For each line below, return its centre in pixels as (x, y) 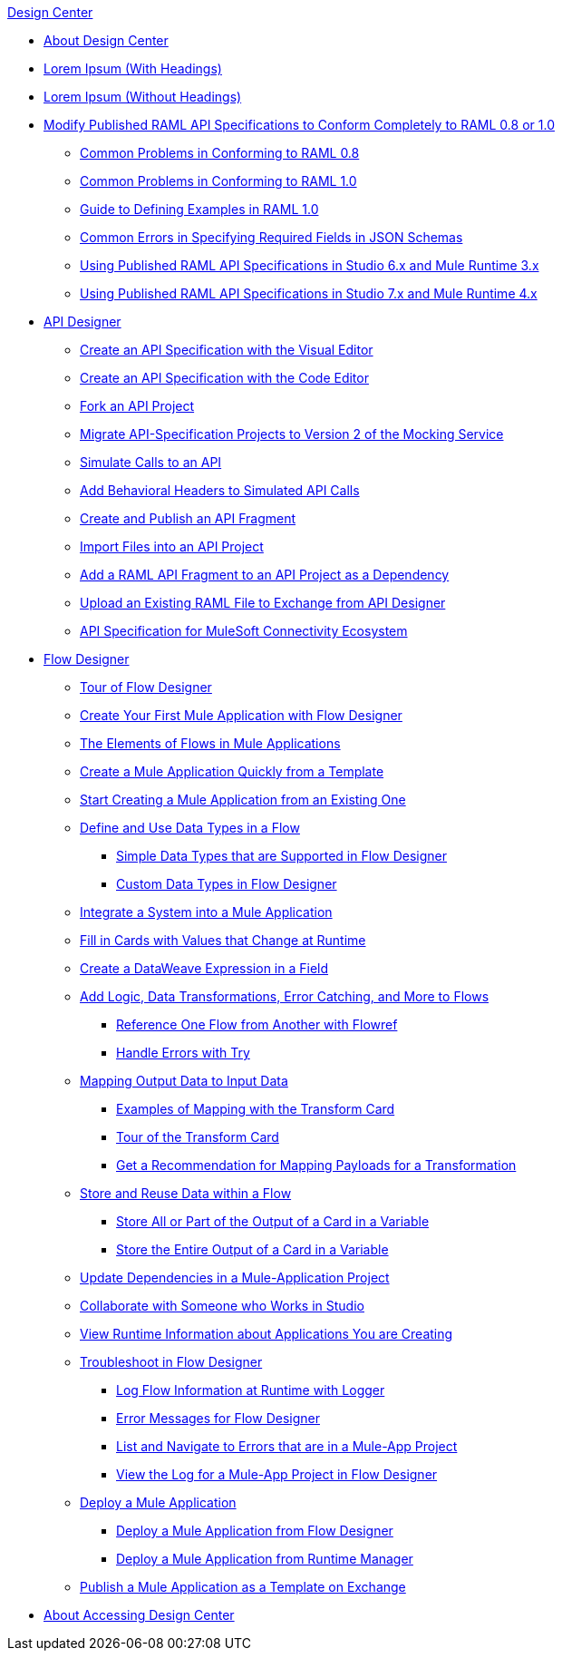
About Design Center (106, 40)
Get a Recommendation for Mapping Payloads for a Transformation (316, 1165)
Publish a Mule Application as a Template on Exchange (243, 1587)
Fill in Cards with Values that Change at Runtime (223, 940)
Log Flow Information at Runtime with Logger (251, 1390)
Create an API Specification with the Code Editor (224, 378)
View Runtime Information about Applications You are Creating (266, 1334)
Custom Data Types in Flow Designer (227, 884)
